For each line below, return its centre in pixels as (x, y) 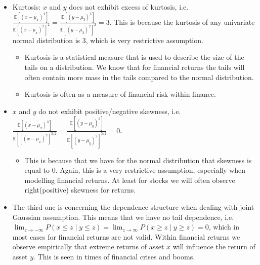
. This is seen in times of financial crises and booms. (114, 256)
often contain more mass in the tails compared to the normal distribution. (139, 77)
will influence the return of (214, 247)
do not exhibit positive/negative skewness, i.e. (110, 111)
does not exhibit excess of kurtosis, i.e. (129, 7)
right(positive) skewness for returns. (80, 190)
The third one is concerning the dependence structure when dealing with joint (133, 206)
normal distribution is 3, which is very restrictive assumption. (108, 40)
